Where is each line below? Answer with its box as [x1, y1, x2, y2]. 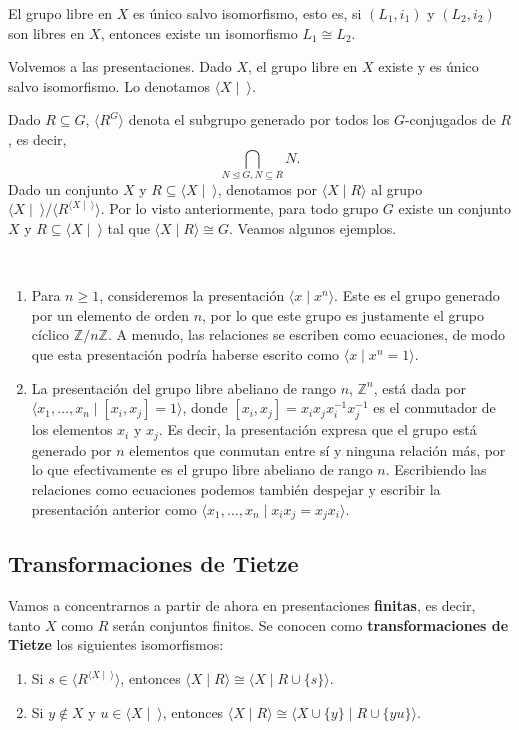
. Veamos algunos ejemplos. [229, 218, 397, 239]
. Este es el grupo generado [334, 285, 500, 306]
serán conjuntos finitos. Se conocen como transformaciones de [113, 614, 509, 635]
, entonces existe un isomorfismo [100, 22, 298, 43]
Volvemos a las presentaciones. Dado [8, 56, 232, 77]
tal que [107, 218, 150, 239]
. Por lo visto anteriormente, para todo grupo [100, 198, 379, 219]
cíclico [31, 324, 70, 345]
